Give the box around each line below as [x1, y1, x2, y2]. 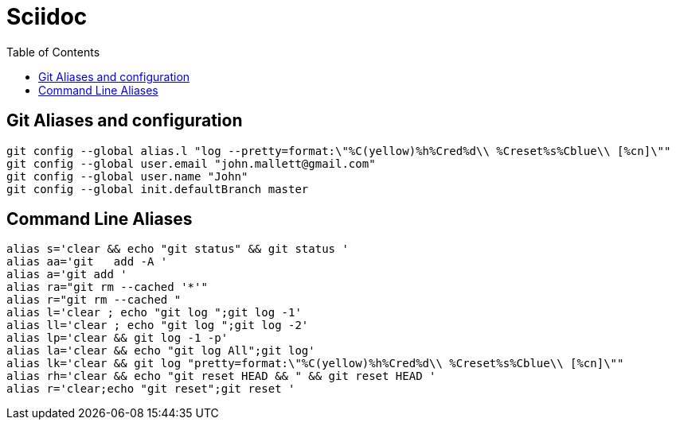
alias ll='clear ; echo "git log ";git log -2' [6, 319, 309, 332]
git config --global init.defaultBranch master [6, 182, 309, 196]
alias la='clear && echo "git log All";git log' [6, 344, 315, 358]
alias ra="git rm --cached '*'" [6, 281, 208, 294]
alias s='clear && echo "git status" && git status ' [6, 242, 349, 256]
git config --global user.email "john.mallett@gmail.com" [6, 157, 376, 170]
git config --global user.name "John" [6, 169, 248, 183]
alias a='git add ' [6, 268, 127, 281]
